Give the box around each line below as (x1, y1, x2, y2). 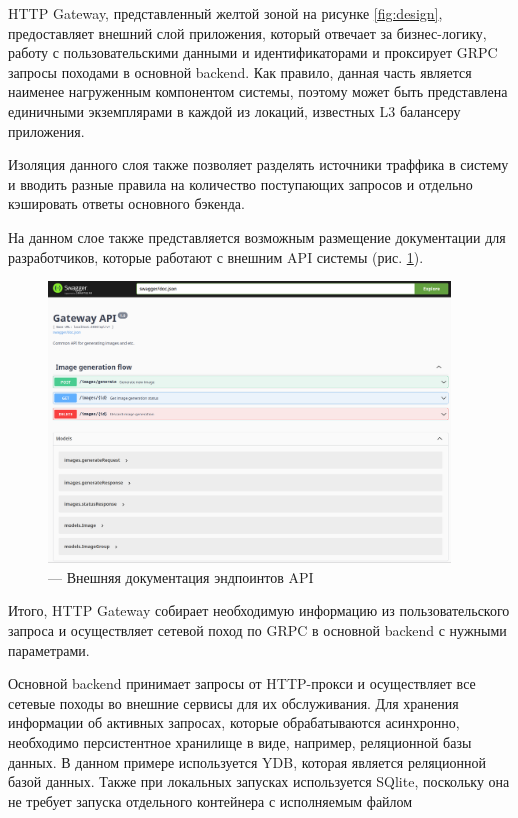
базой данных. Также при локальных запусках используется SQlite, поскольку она (8, 771, 510, 792)
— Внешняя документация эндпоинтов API (48, 566, 314, 587)
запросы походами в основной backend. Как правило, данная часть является (8, 61, 472, 82)
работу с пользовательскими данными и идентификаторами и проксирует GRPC (8, 42, 498, 63)
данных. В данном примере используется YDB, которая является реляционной (8, 751, 487, 772)
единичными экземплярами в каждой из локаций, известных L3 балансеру (8, 100, 461, 121)
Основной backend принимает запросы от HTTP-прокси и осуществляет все (8, 673, 476, 694)
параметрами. (8, 639, 90, 660)
